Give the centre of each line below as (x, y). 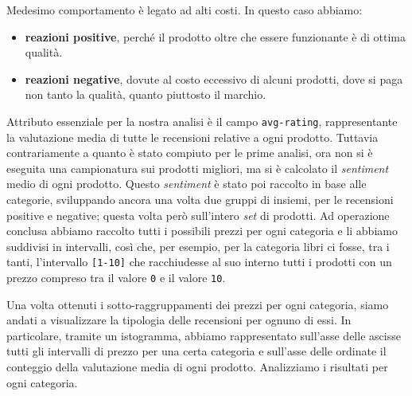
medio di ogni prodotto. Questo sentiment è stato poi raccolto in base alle (187, 184)
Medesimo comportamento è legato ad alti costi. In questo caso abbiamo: (185, 10)
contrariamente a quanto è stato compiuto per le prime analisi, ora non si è (190, 153)
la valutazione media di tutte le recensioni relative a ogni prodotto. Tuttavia (192, 137)
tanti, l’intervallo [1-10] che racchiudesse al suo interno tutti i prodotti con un (199, 262)
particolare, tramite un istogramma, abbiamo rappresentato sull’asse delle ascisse (204, 335)
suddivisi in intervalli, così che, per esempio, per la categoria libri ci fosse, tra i (198, 246)
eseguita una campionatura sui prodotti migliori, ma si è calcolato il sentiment (198, 168)
